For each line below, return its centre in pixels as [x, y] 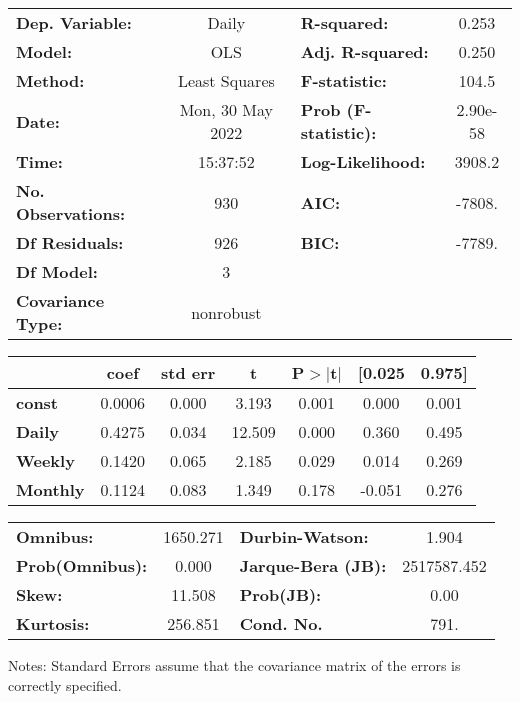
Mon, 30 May [226, 109]
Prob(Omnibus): [82, 565]
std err [188, 372]
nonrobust [226, 312]
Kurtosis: [53, 623]
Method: [50, 80]
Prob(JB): [280, 594]
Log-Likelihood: [363, 161]
